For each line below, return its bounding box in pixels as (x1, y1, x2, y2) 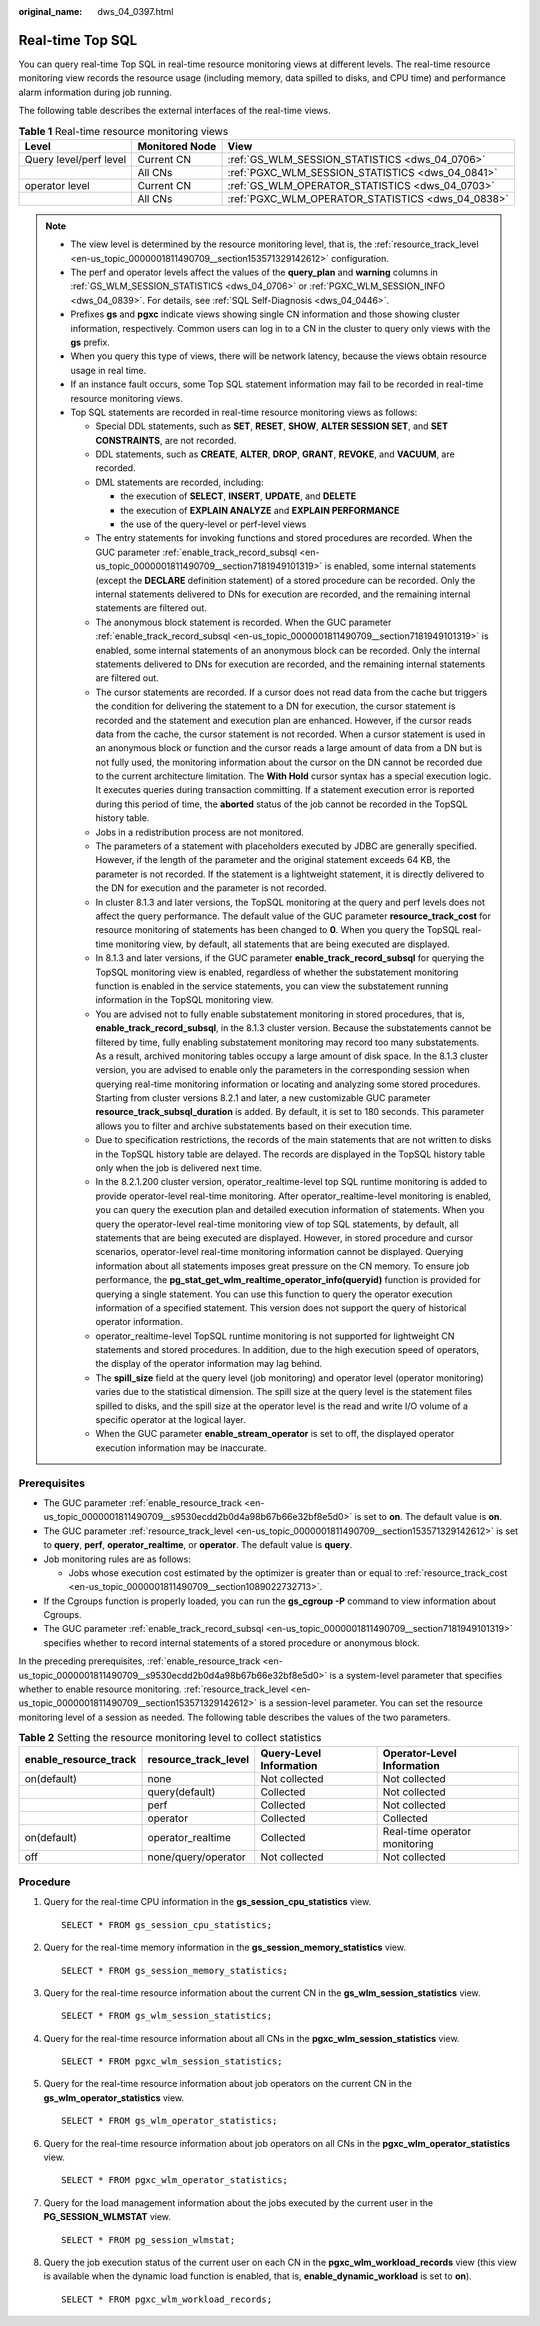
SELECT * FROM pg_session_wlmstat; (61, 2234, 236, 2245)
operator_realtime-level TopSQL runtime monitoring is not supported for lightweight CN (95, 1330, 455, 1342)
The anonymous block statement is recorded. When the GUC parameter (95, 616, 392, 628)
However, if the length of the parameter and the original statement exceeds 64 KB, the (95, 854, 451, 866)
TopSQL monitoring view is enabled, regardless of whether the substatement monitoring (95, 966, 459, 978)
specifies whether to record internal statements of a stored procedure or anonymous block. (43, 1636, 420, 1649)
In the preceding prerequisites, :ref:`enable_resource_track (18, 1655, 261, 1667)
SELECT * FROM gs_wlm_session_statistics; (61, 2010, 273, 2022)
